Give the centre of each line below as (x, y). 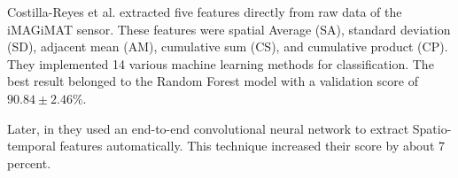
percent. (29, 163)
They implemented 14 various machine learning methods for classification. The (221, 63)
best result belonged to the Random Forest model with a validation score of (213, 81)
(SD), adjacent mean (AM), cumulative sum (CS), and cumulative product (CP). (228, 46)
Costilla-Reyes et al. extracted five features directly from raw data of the (205, 12)
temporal (31, 146)
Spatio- (432, 128)
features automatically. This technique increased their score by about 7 (252, 146)
